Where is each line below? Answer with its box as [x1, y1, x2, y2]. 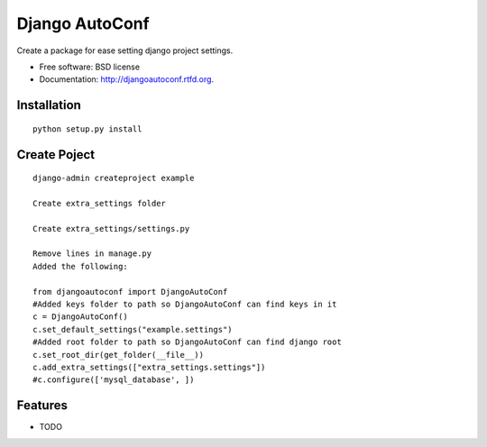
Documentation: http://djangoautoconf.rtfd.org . [39, 74, 215, 85]
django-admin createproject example [32, 173, 195, 184]
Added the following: [32, 261, 128, 271]
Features [16, 397, 68, 414]
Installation [16, 97, 81, 113]
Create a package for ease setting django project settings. [16, 45, 234, 56]
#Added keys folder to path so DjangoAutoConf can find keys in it [32, 299, 337, 310]
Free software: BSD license [39, 61, 140, 72]
